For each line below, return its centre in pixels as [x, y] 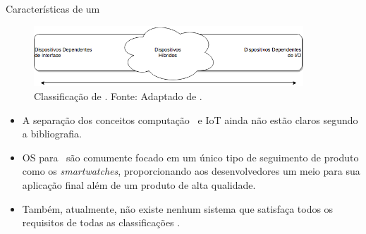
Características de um [53, 8]
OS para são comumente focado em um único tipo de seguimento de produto [190, 157]
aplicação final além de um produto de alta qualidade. [139, 185]
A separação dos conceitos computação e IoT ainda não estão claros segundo [190, 119]
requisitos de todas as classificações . [101, 222]
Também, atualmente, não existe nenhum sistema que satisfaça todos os [178, 208]
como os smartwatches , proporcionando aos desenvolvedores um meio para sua [191, 171]
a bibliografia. [52, 134]
